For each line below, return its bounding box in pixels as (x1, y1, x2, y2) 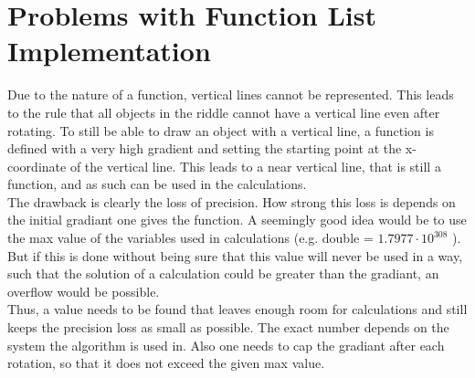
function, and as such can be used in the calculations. (7, 174, 307, 194)
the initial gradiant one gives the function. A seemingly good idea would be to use (7, 210, 467, 229)
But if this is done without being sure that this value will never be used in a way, (7, 246, 463, 265)
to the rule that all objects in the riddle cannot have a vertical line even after (7, 102, 440, 121)
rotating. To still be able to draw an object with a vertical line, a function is (7, 121, 434, 140)
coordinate (7, 156, 67, 175)
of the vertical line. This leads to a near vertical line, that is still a (69, 156, 441, 175)
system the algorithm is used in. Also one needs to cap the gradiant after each (7, 335, 445, 354)
